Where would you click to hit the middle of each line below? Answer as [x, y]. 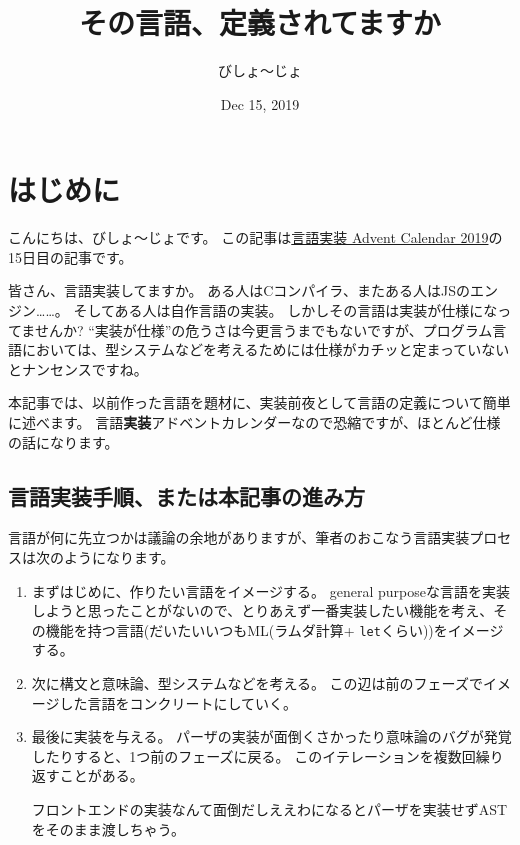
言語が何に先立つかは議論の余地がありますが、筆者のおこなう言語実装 [239, 537]
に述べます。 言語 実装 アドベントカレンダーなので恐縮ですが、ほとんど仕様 [254, 422]
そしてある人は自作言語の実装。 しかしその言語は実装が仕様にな [285, 310]
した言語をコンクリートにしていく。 [178, 702]
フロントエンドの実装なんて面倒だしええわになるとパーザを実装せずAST [269, 808]
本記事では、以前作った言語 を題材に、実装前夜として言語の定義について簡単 [259, 402]
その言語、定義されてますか [260, 22]
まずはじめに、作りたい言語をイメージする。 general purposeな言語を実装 [270, 590]
